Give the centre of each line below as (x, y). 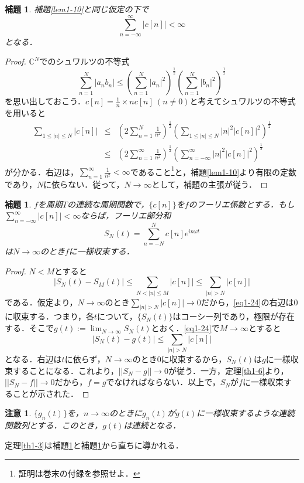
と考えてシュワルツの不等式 (243, 101)
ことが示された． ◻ (51, 393)
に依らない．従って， (84, 184)
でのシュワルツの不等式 (84, 61)
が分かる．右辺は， (42, 171)
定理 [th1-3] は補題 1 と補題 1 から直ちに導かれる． (94, 445)
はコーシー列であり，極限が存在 (234, 316)
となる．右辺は (33, 358)
